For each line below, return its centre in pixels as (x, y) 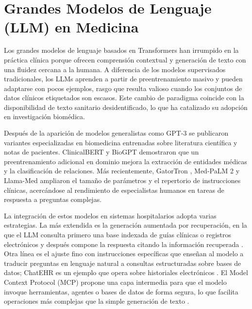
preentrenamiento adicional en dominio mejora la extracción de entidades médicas (126, 161)
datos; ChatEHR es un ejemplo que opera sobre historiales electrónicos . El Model (126, 272)
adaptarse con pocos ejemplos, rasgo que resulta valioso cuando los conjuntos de (123, 88)
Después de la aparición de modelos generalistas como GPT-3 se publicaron (116, 133)
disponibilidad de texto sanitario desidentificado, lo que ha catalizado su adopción (126, 107)
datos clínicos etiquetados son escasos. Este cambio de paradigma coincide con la (124, 98)
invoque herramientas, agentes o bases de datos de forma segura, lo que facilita (121, 291)
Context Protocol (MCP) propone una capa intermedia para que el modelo (115, 282)
